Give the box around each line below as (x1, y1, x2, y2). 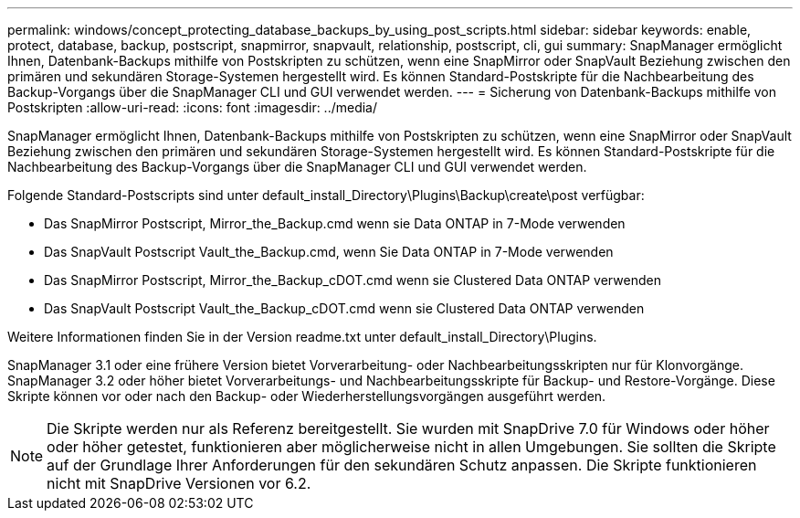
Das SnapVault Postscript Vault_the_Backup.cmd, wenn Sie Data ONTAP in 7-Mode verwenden (44, 244, 614, 259)
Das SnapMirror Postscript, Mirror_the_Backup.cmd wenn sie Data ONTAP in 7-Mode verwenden (44, 216, 626, 231)
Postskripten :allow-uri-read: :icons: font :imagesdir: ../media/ (7, 100, 378, 115)
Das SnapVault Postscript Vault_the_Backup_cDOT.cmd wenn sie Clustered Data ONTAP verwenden (44, 301, 645, 316)
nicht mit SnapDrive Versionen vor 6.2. (47, 474, 311, 492)
